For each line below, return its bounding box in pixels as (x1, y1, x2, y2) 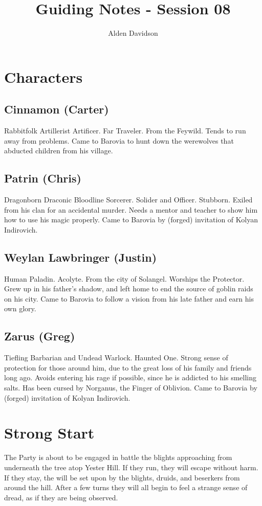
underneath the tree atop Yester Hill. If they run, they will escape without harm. (4, 462, 258, 472)
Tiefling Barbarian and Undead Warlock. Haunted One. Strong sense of (4, 352, 228, 363)
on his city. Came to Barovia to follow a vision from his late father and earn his (4, 293, 254, 304)
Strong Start (4, 422, 95, 443)
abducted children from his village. (4, 145, 113, 156)
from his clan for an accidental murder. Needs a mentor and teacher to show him (4, 204, 258, 215)
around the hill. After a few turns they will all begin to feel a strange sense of (4, 482, 248, 493)
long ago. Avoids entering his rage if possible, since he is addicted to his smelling (4, 372, 257, 383)
